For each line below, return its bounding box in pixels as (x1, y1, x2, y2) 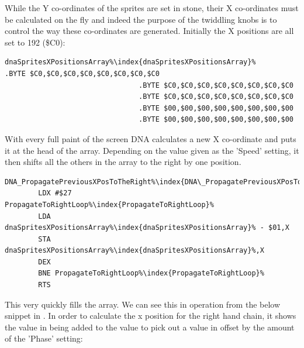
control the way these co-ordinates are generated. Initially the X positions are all (5, 25, 294, 37)
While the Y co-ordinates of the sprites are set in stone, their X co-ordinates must (5, 2, 299, 13)
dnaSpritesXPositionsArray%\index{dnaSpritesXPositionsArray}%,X (5, 246, 264, 255)
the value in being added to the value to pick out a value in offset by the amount (5, 321, 295, 333)
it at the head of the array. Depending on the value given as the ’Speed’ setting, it (5, 144, 299, 156)
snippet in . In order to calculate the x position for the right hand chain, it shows (5, 309, 296, 322)
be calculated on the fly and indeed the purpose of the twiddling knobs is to (5, 13, 277, 25)
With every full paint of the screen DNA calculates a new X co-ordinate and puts (5, 132, 296, 144)
